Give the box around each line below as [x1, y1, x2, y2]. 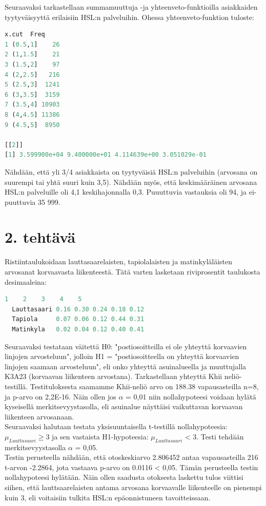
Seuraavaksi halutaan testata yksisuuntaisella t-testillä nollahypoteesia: [5, 421, 228, 432]
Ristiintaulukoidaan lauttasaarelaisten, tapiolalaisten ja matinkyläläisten [5, 256, 233, 267]
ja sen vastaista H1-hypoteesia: [52, 431, 149, 441]
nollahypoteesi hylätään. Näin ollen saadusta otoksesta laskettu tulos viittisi [5, 472, 243, 482]
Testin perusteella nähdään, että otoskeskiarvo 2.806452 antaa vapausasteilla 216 [5, 452, 258, 462]
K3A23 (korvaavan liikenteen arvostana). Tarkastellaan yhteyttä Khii [5, 371, 222, 382]
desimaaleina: [5, 276, 47, 287]
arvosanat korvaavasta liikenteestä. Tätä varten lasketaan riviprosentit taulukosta [5, 266, 260, 277]
